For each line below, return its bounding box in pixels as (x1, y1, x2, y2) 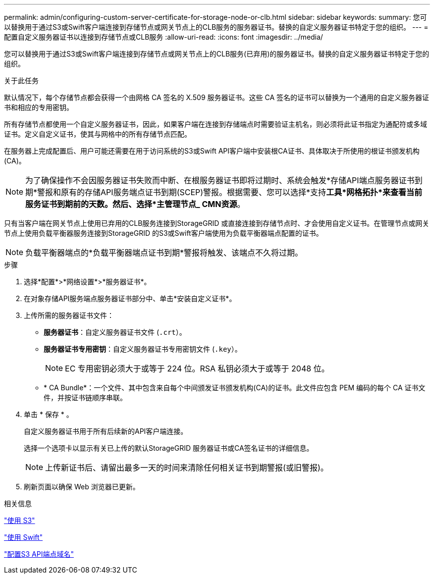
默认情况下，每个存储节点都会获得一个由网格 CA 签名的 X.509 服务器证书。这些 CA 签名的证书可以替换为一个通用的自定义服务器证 (4, 93, 430, 102)
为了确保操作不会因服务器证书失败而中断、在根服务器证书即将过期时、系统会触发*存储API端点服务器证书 (25, 175, 415, 185)
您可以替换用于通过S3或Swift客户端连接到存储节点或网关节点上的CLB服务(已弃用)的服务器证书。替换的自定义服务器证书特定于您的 (4, 50, 430, 58)
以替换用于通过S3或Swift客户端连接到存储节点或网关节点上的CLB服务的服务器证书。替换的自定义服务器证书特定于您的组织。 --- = (4, 23, 429, 31)
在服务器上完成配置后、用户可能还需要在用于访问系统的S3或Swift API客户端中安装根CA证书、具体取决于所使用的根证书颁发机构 (4, 147, 420, 155)
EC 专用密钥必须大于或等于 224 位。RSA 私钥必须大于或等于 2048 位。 (65, 364, 329, 373)
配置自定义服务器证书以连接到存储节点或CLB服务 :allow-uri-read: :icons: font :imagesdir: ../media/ (4, 33, 323, 41)
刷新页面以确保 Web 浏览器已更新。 (24, 482, 140, 491)
